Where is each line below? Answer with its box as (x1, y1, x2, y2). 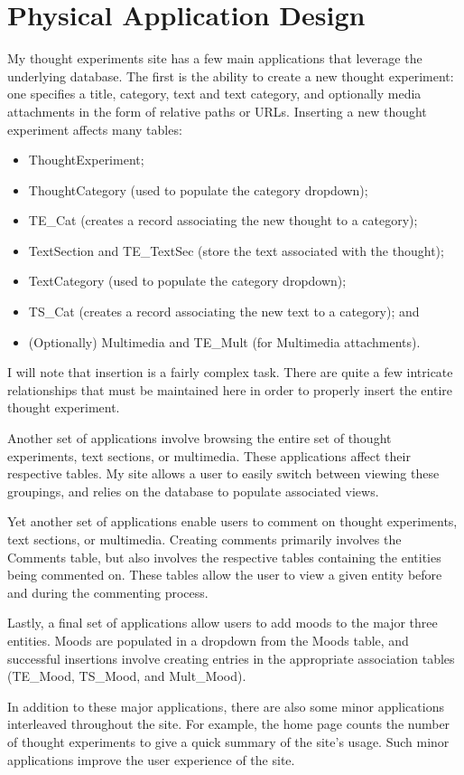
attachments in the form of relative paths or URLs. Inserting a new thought (7, 101, 427, 120)
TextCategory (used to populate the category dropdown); (28, 271, 347, 290)
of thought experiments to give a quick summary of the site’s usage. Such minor (7, 732, 450, 751)
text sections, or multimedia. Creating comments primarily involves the (7, 530, 402, 548)
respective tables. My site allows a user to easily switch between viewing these (7, 464, 440, 483)
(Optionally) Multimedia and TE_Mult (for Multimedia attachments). (28, 332, 421, 351)
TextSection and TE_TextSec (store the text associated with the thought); (28, 241, 444, 260)
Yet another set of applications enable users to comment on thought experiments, (7, 512, 458, 531)
